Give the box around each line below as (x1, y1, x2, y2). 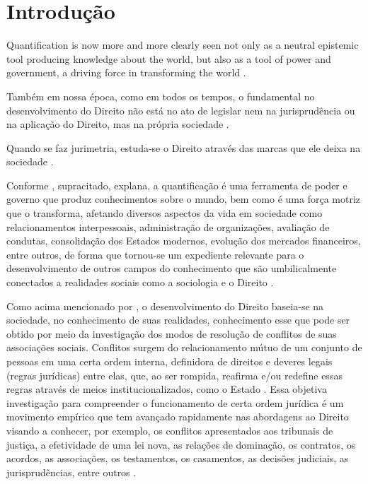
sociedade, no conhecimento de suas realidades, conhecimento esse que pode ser (6, 312, 350, 327)
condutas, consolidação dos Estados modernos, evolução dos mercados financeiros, (6, 233, 361, 248)
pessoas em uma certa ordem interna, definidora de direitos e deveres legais (6, 354, 333, 368)
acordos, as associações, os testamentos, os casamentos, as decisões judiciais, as (6, 451, 349, 466)
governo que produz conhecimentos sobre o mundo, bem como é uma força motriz (6, 191, 361, 206)
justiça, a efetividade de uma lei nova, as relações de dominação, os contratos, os (6, 437, 356, 451)
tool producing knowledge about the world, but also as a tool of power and (6, 51, 331, 66)
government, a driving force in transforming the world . (6, 65, 246, 80)
